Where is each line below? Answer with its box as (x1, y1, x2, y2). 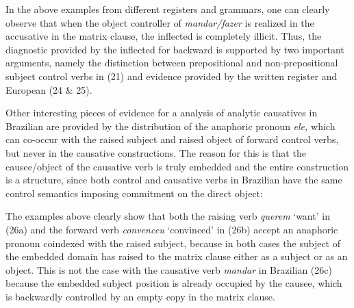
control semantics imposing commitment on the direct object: (5, 185, 263, 200)
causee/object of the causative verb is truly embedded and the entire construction (5, 159, 349, 173)
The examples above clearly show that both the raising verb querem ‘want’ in (5, 209, 330, 223)
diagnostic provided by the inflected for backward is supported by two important (5, 42, 344, 56)
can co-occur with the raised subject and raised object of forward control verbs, (5, 132, 339, 146)
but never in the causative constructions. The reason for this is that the (5, 145, 306, 159)
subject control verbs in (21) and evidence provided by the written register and (5, 68, 338, 83)
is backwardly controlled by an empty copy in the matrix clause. (5, 289, 275, 303)
